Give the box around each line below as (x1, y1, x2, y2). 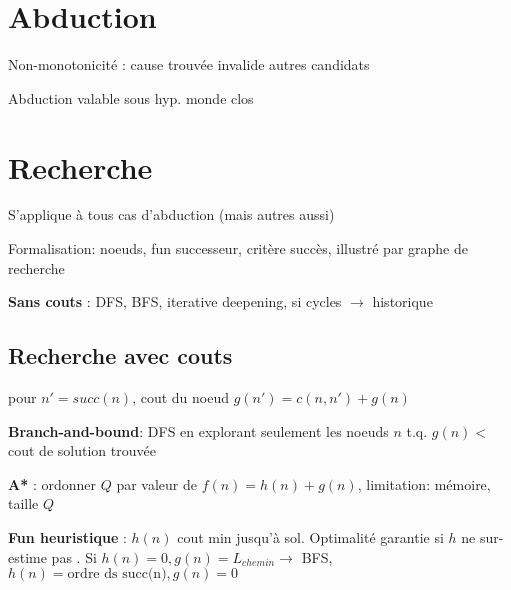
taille (8, 493, 39, 514)
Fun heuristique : (8, 526, 127, 547)
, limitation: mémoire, (357, 473, 491, 494)
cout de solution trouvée (8, 440, 156, 461)
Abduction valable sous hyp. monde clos (8, 87, 254, 108)
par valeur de (116, 473, 197, 494)
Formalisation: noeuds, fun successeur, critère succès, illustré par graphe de (8, 238, 468, 259)
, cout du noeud (132, 387, 229, 408)
